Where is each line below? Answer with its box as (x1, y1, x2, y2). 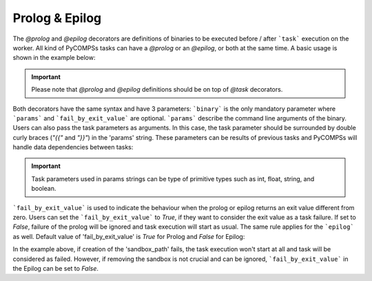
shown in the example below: (12, 54, 96, 62)
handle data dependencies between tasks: (12, 143, 134, 152)
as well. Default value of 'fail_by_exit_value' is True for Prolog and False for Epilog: (12, 232, 245, 240)
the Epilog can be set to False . (12, 264, 99, 272)
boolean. (31, 185, 56, 193)
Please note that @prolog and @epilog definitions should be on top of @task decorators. (31, 85, 283, 94)
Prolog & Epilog (12, 10, 102, 25)
